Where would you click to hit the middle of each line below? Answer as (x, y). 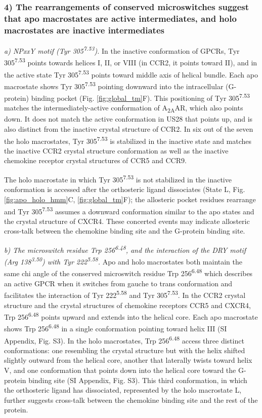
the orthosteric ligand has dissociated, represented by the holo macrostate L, (123, 390)
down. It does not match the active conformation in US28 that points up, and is (128, 119)
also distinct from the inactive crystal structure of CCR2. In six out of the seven (129, 129)
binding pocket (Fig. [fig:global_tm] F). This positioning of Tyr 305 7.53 (140, 97)
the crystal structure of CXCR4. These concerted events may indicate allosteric (127, 221)
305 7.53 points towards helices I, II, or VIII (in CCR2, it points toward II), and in (131, 62)
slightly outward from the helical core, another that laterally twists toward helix (128, 360)
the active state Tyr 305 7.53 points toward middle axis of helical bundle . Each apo (131, 73)
